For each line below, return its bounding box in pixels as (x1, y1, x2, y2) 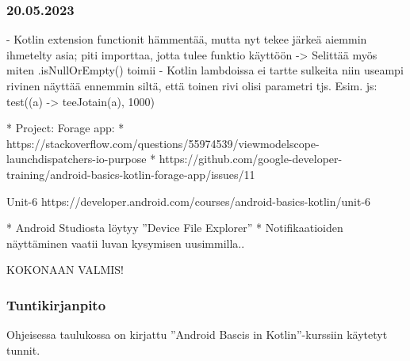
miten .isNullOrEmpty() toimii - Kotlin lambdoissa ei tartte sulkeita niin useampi (6, 62, 404, 78)
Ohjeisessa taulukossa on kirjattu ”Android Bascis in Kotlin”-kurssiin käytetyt (6, 326, 388, 343)
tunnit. (6, 341, 40, 358)
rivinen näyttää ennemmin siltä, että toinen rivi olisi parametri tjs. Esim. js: (6, 78, 377, 93)
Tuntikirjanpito (6, 294, 106, 314)
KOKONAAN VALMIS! (6, 261, 124, 278)
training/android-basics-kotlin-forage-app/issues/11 (6, 165, 255, 182)
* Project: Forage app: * (6, 120, 125, 136)
